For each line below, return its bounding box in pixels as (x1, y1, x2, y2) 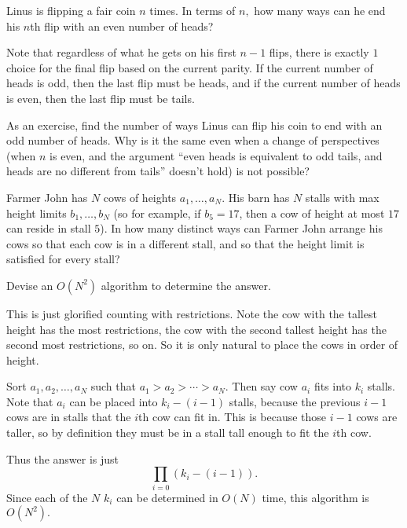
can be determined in (116, 489, 218, 505)
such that (90, 378, 136, 394)
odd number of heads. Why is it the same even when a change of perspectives (6, 132, 379, 148)
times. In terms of (149, 2, 236, 18)
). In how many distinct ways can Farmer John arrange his (100, 220, 383, 236)
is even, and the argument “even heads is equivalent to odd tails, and (49, 147, 383, 163)
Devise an (6, 277, 53, 293)
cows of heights (103, 189, 177, 205)
